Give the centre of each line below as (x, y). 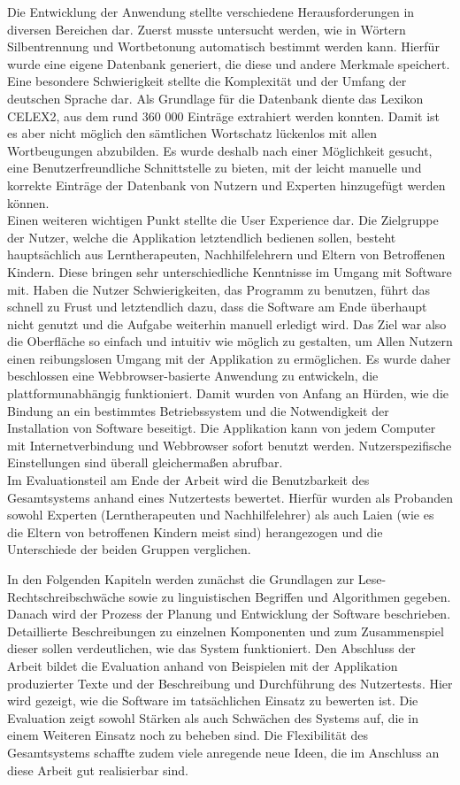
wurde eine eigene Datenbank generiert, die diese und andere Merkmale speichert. (229, 63)
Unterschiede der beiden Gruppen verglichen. (129, 549)
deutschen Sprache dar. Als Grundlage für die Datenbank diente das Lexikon (215, 98)
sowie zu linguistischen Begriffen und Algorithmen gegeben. (290, 596)
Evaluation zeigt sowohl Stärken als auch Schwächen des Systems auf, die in (213, 717)
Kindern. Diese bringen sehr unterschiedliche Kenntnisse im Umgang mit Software (230, 271)
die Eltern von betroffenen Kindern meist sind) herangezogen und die (195, 531)
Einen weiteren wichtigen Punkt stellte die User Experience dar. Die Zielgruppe (223, 220)
